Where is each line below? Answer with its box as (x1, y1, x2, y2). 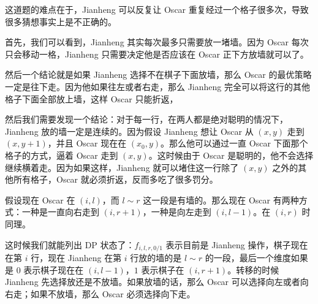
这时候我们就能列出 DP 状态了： (5, 238, 135, 251)
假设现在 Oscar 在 (5, 193, 75, 206)
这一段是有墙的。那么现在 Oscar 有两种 (143, 193, 299, 206)
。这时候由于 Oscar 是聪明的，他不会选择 (148, 148, 314, 161)
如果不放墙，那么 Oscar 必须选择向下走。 (30, 287, 195, 300)
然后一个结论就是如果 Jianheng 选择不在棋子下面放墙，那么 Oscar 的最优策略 (5, 68, 312, 81)
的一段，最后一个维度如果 (205, 251, 308, 264)
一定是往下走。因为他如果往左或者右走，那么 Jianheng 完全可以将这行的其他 (5, 80, 310, 93)
